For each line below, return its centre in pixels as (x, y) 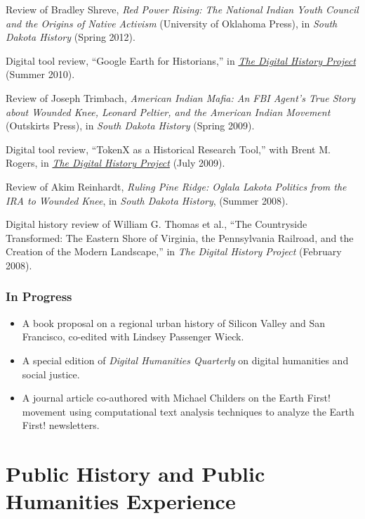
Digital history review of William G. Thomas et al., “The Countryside (157, 224)
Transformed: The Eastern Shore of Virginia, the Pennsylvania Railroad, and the (180, 237)
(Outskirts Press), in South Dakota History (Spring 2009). (130, 126)
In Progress (39, 296)
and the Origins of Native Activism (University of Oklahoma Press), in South (172, 23)
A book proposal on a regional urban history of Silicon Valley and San (174, 322)
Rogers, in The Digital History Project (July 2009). (115, 163)
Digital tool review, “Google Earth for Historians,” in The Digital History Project (181, 60)
